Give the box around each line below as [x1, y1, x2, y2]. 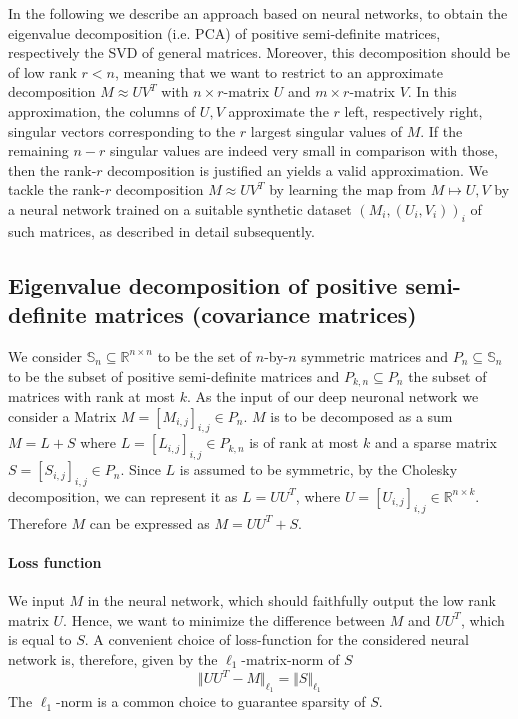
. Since [120, 459, 161, 480]
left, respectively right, [344, 100, 483, 121]
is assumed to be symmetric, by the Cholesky [179, 459, 458, 480]
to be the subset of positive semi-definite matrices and [8, 365, 340, 386]
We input [8, 590, 65, 611]
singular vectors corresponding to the [8, 120, 236, 141]
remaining [8, 140, 69, 161]
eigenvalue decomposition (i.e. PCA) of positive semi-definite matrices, [8, 22, 441, 43]
